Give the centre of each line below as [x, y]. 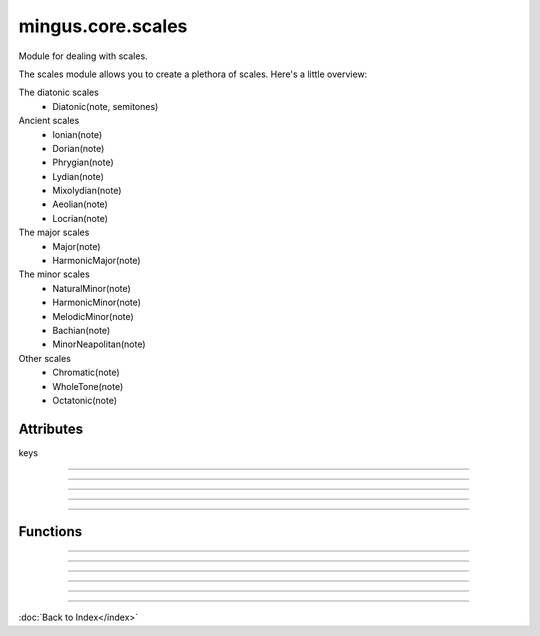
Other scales [45, 358]
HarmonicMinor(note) [97, 302]
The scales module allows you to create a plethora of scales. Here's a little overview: [193, 74]
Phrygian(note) [83, 162]
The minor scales [54, 274]
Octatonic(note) [85, 400]
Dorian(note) [78, 148]
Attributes [51, 428]
